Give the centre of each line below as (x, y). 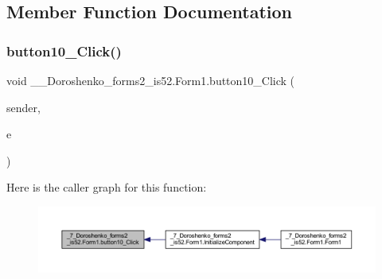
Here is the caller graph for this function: (107, 187)
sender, (23, 107)
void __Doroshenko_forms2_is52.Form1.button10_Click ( (151, 80)
